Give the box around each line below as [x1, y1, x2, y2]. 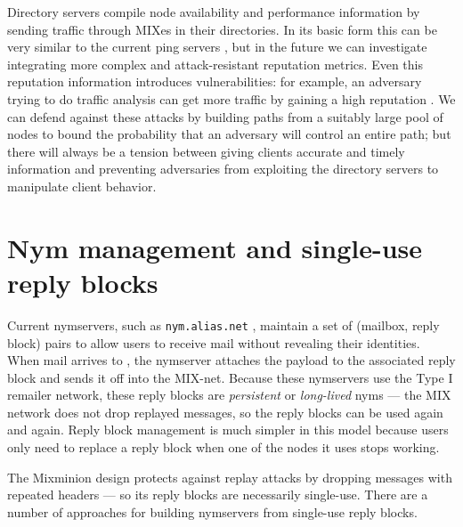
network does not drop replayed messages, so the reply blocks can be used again [7, 402, 443, 421]
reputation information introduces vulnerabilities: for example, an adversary [7, 72, 422, 91]
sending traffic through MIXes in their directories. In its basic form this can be [7, 20, 437, 38]
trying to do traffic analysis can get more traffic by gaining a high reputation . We [7, 89, 456, 108]
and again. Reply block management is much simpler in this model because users [7, 420, 449, 439]
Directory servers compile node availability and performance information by [7, 3, 420, 20]
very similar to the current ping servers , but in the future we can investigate [7, 37, 427, 56]
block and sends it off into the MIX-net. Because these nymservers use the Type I [7, 368, 453, 386]
